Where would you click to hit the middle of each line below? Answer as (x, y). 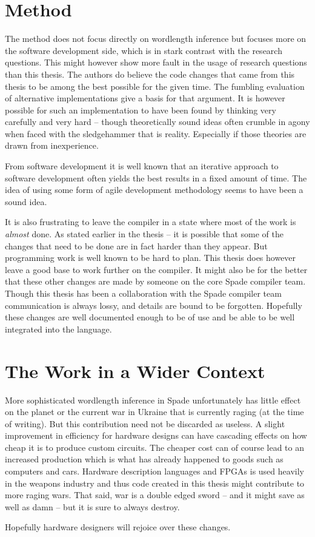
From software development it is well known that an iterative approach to (142, 166)
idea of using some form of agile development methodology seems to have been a (154, 190)
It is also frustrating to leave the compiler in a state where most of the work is (151, 222)
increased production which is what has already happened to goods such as (144, 459)
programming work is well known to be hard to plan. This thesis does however (151, 258)
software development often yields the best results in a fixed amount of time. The (156, 177)
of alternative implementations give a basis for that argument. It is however (145, 98)
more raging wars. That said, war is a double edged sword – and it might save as (155, 495)
